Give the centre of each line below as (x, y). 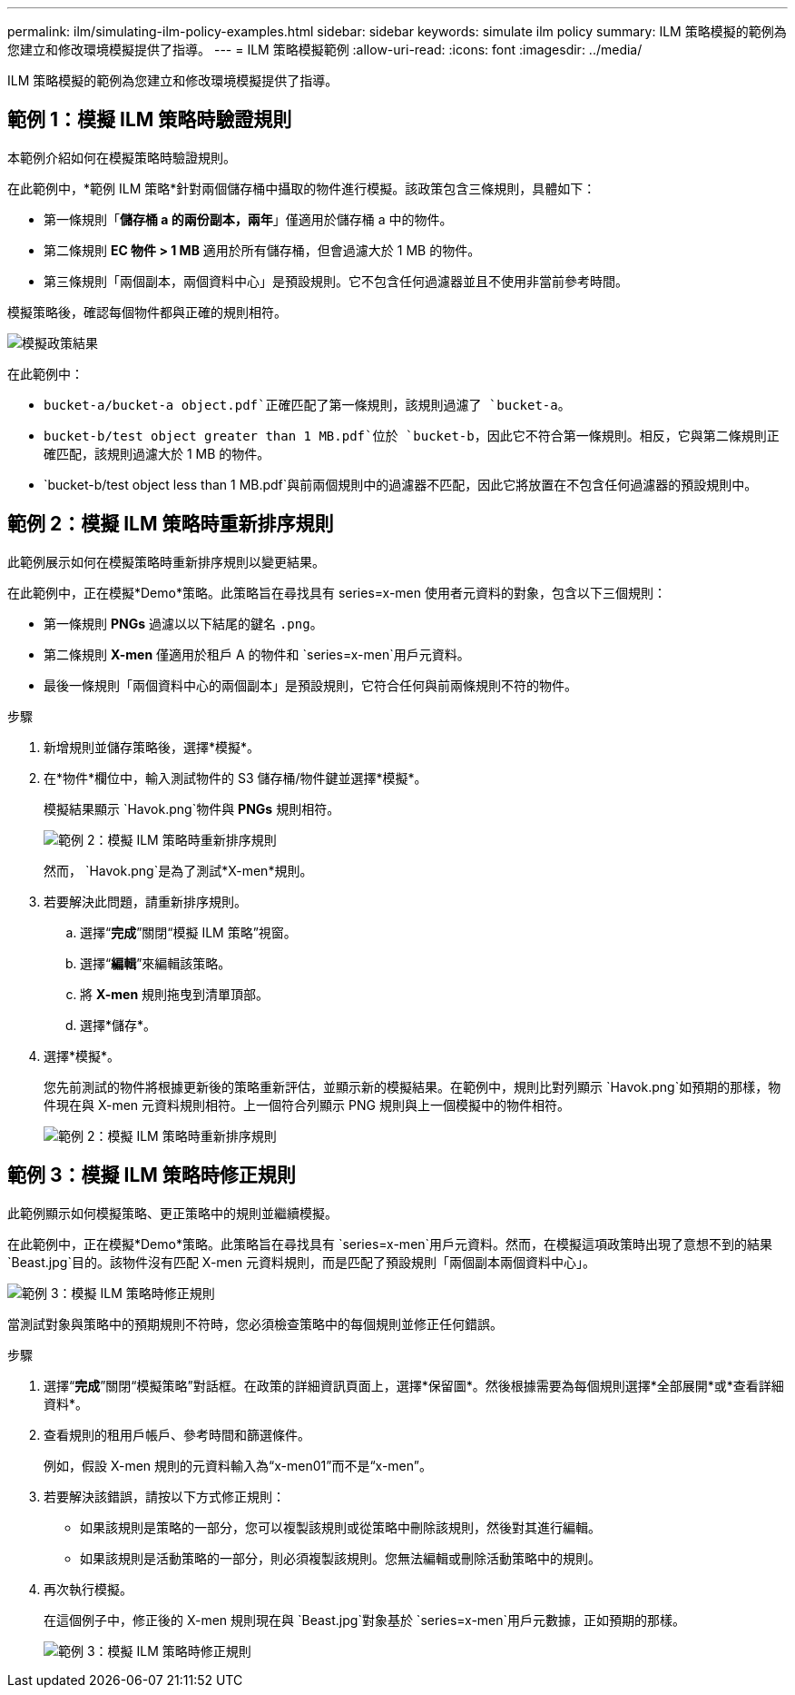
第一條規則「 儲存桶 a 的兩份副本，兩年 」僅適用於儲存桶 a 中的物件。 (248, 219)
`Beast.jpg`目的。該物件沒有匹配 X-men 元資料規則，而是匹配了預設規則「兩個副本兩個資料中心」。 (301, 1262)
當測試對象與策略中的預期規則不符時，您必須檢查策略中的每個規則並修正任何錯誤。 (255, 1323)
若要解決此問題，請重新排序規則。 (145, 901)
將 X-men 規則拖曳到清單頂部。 (175, 994)
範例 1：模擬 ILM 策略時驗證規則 (150, 120)
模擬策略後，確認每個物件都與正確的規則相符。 (147, 312)
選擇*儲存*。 (118, 1025)
